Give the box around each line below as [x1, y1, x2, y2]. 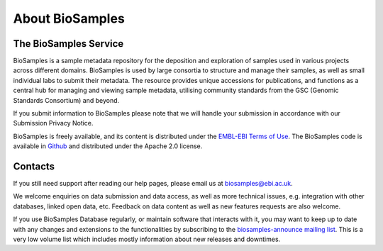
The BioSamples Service [13, 38, 124, 50]
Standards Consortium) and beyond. [13, 96, 120, 104]
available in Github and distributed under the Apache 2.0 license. [13, 142, 203, 150]
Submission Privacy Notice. [13, 119, 94, 128]
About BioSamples [13, 11, 126, 26]
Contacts [13, 160, 55, 172]
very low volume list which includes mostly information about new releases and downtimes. [13, 235, 281, 244]
